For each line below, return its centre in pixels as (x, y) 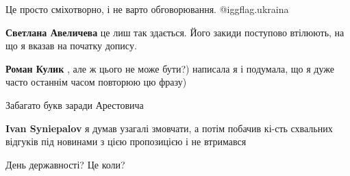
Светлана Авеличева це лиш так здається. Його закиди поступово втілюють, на (175, 32)
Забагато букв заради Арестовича (75, 104)
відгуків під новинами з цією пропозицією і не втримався (126, 141)
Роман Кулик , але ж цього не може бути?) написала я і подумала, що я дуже (170, 68)
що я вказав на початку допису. (71, 46)
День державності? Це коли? (65, 164)
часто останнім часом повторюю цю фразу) (96, 82)
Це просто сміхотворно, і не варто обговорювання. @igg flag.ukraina (147, 9)
